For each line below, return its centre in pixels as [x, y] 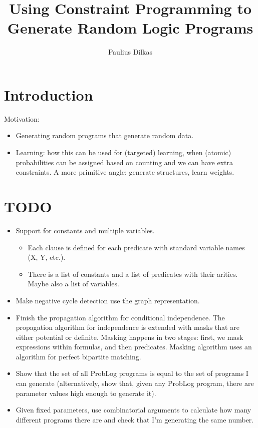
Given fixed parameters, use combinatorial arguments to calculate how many [134, 410]
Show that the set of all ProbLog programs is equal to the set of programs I [132, 373]
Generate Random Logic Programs [130, 28]
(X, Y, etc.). [47, 257]
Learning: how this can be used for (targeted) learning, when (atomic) [123, 152]
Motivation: [22, 118]
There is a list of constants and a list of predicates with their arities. [133, 274]
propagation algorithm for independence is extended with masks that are [127, 327]
